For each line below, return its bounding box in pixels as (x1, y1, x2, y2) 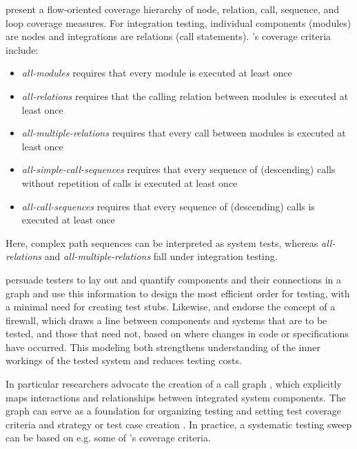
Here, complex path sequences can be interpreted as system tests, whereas (6, 235, 318, 250)
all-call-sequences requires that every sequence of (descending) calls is (21, 199, 315, 213)
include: (6, 42, 39, 57)
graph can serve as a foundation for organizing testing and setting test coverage (6, 403, 342, 418)
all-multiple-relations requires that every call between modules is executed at (21, 126, 346, 140)
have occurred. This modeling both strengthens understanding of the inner (6, 339, 320, 354)
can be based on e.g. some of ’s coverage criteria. (6, 430, 211, 445)
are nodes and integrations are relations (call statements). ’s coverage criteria (6, 29, 331, 43)
